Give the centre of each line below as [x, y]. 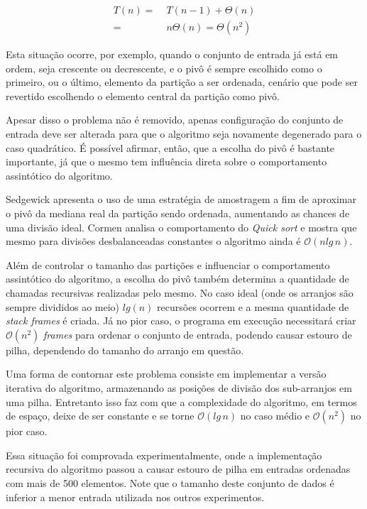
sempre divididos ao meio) [63, 306]
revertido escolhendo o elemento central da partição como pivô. [143, 95]
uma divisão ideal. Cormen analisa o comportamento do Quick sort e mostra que [181, 227]
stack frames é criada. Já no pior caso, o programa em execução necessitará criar [181, 321]
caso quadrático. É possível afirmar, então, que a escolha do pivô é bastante [170, 147]
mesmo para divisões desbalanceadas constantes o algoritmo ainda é [153, 241]
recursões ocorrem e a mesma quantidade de [253, 306]
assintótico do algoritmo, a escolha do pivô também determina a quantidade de [177, 279]
